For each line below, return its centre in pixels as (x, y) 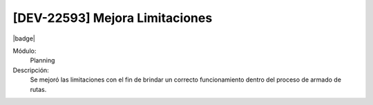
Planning (42, 60)
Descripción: (31, 70)
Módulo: (25, 51)
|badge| (24, 38)
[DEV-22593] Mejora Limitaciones (113, 18)
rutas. (38, 89)
